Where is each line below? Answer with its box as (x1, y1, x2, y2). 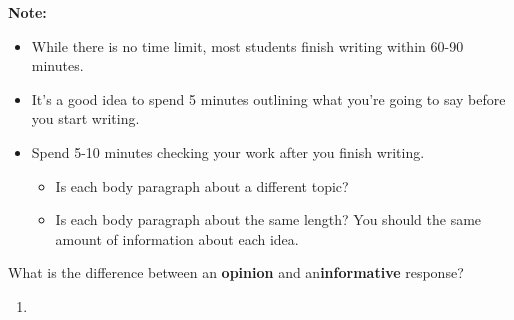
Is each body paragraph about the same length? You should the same (55, 209, 482, 230)
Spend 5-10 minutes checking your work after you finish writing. (31, 141, 425, 162)
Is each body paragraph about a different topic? (55, 175, 349, 196)
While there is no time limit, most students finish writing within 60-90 (31, 35, 464, 56)
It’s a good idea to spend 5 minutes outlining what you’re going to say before (31, 88, 506, 109)
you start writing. (31, 108, 140, 129)
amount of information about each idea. (55, 228, 299, 249)
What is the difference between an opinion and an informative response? (8, 262, 464, 283)
